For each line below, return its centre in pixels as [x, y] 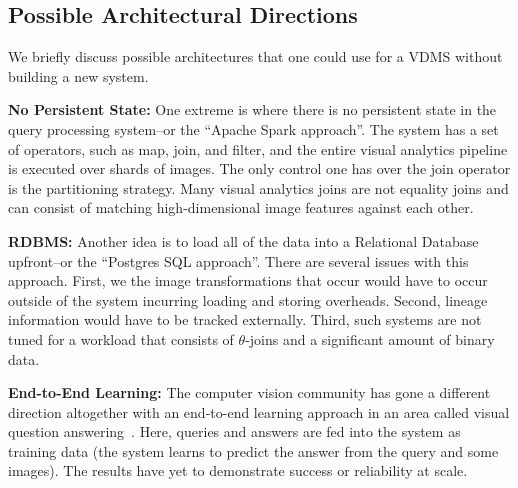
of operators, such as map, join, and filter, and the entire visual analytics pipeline [258, 148]
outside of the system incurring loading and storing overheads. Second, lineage [248, 299]
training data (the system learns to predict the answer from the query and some [253, 450]
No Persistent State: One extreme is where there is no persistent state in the [252, 109]
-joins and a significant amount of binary [370, 338]
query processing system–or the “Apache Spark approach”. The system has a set [253, 128]
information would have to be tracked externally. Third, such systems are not [245, 319]
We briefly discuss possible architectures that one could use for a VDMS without [255, 56]
